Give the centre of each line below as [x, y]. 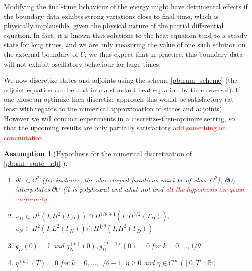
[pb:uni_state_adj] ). [36, 163]
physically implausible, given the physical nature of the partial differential [114, 26]
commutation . [25, 137]
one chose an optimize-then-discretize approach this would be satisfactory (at [119, 99]
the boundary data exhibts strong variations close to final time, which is [111, 16]
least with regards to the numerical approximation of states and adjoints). [114, 108]
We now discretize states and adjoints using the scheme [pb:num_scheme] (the [121, 80]
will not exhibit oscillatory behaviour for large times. [83, 63]
